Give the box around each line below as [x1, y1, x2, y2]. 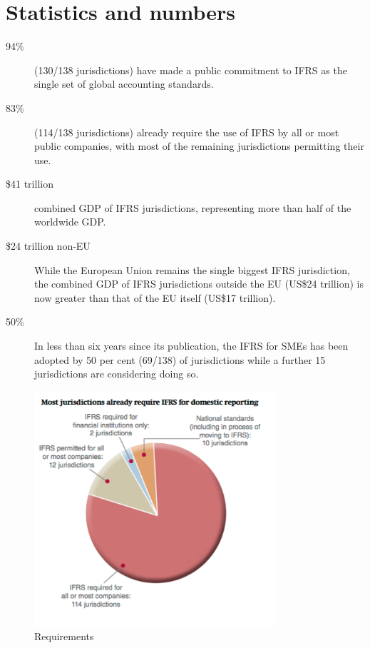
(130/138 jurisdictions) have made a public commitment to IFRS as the [34, 62, 347, 77]
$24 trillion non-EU [6, 238, 91, 253]
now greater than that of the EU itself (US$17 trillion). [34, 290, 276, 305]
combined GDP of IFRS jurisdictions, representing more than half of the [34, 200, 351, 215]
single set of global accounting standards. [34, 76, 214, 91]
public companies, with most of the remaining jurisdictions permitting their [34, 138, 364, 153]
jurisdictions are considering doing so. [34, 366, 199, 381]
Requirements [34, 629, 94, 644]
